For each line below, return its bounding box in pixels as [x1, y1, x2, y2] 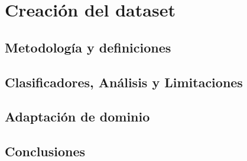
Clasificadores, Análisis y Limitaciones [5, 73, 243, 91]
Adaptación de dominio [5, 107, 150, 126]
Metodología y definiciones [5, 38, 171, 56]
